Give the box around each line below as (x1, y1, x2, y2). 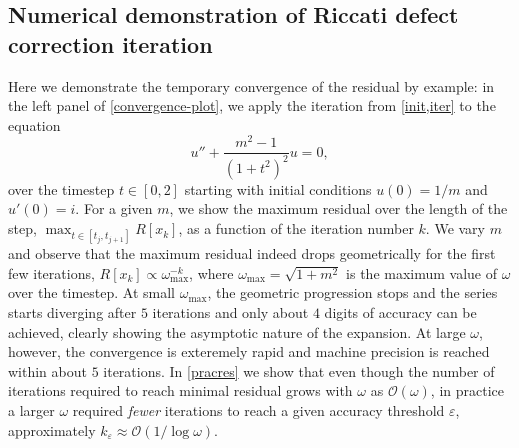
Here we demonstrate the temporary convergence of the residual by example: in (8, 75, 495, 96)
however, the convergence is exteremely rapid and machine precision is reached (8, 341, 490, 362)
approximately (8, 419, 96, 440)
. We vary (425, 218, 485, 239)
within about (8, 360, 87, 381)
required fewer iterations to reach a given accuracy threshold (72, 399, 445, 420)
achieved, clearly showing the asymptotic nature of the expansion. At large (8, 321, 466, 342)
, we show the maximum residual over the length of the (169, 198, 508, 219)
